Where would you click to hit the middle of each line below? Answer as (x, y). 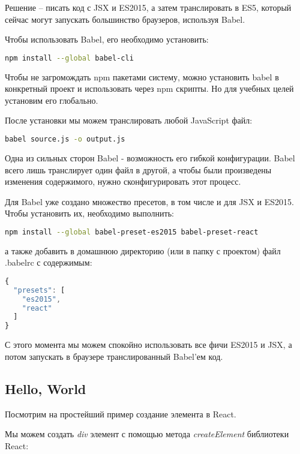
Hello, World (46, 388)
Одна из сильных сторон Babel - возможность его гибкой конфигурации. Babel (150, 157)
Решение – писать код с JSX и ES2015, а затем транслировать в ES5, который (148, 7)
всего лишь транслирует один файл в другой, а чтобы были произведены (138, 169)
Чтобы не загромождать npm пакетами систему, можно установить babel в (142, 76)
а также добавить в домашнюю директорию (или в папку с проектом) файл (143, 250)
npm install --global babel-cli (69, 58)
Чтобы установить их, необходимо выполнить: (89, 213)
